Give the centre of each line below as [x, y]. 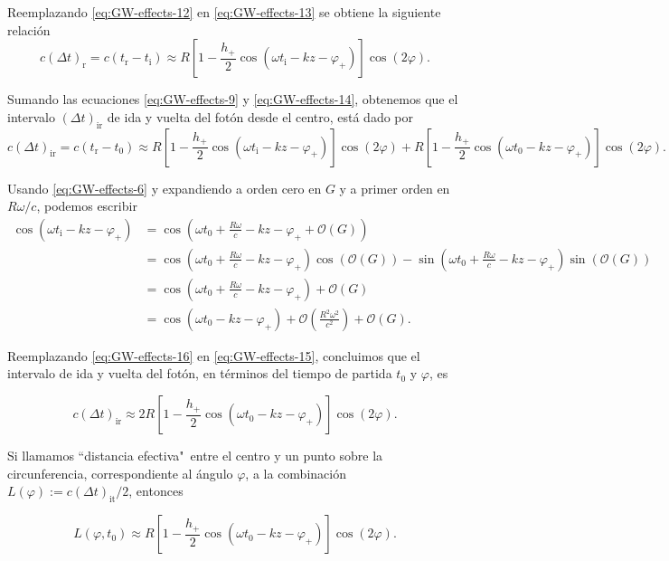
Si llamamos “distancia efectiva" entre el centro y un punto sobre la [195, 456]
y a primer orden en [395, 188]
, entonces [156, 491]
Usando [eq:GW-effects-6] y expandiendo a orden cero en [165, 188]
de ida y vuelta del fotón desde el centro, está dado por [260, 116]
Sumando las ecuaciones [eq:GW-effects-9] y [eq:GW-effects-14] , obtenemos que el [233, 99]
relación [29, 29]
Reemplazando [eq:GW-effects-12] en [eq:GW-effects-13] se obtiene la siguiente [224, 12]
